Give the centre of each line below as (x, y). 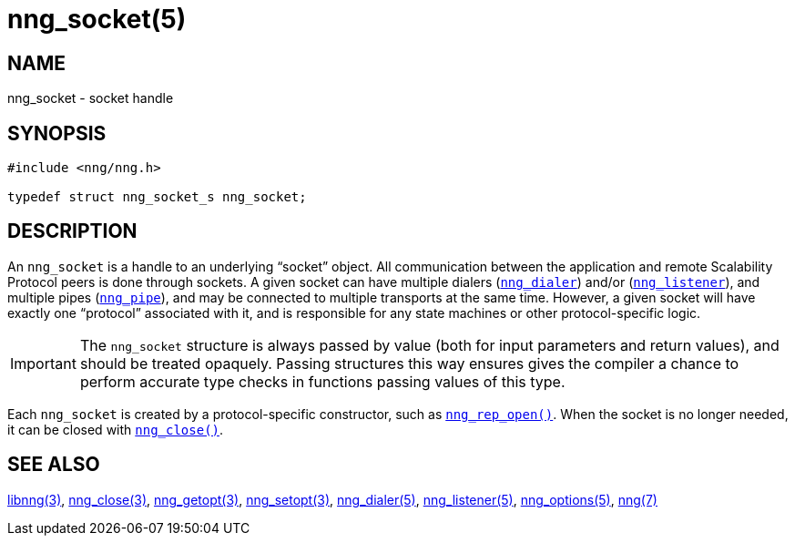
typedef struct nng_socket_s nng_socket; (157, 197)
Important (43, 363)
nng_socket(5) (97, 19)
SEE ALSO (54, 465)
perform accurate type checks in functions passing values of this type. (322, 381)
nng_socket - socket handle (91, 98)
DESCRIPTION (72, 231)
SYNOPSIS (57, 133)
